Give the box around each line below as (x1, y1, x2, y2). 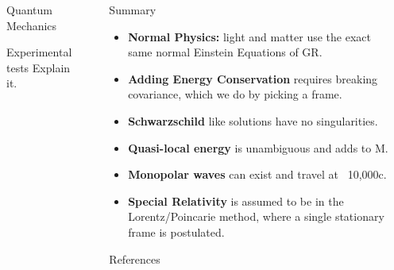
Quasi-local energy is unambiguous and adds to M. (128, 139, 388, 156)
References (109, 250, 160, 267)
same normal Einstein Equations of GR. (128, 44, 323, 60)
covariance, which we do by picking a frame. (128, 86, 342, 102)
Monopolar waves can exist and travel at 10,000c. (128, 166, 387, 183)
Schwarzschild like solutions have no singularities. (128, 112, 378, 129)
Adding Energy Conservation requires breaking (128, 70, 378, 87)
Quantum (6, 2, 52, 17)
